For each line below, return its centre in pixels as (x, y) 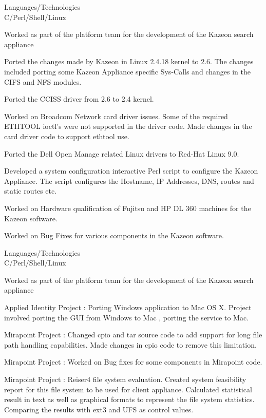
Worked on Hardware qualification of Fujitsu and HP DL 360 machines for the (128, 208)
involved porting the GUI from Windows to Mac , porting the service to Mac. (127, 317)
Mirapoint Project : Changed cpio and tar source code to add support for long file (133, 335)
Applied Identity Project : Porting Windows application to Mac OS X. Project (128, 307)
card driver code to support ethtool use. (67, 136)
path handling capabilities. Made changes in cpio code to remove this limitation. (130, 344)
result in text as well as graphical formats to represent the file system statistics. (129, 399)
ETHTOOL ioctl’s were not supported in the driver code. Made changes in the (128, 126)
